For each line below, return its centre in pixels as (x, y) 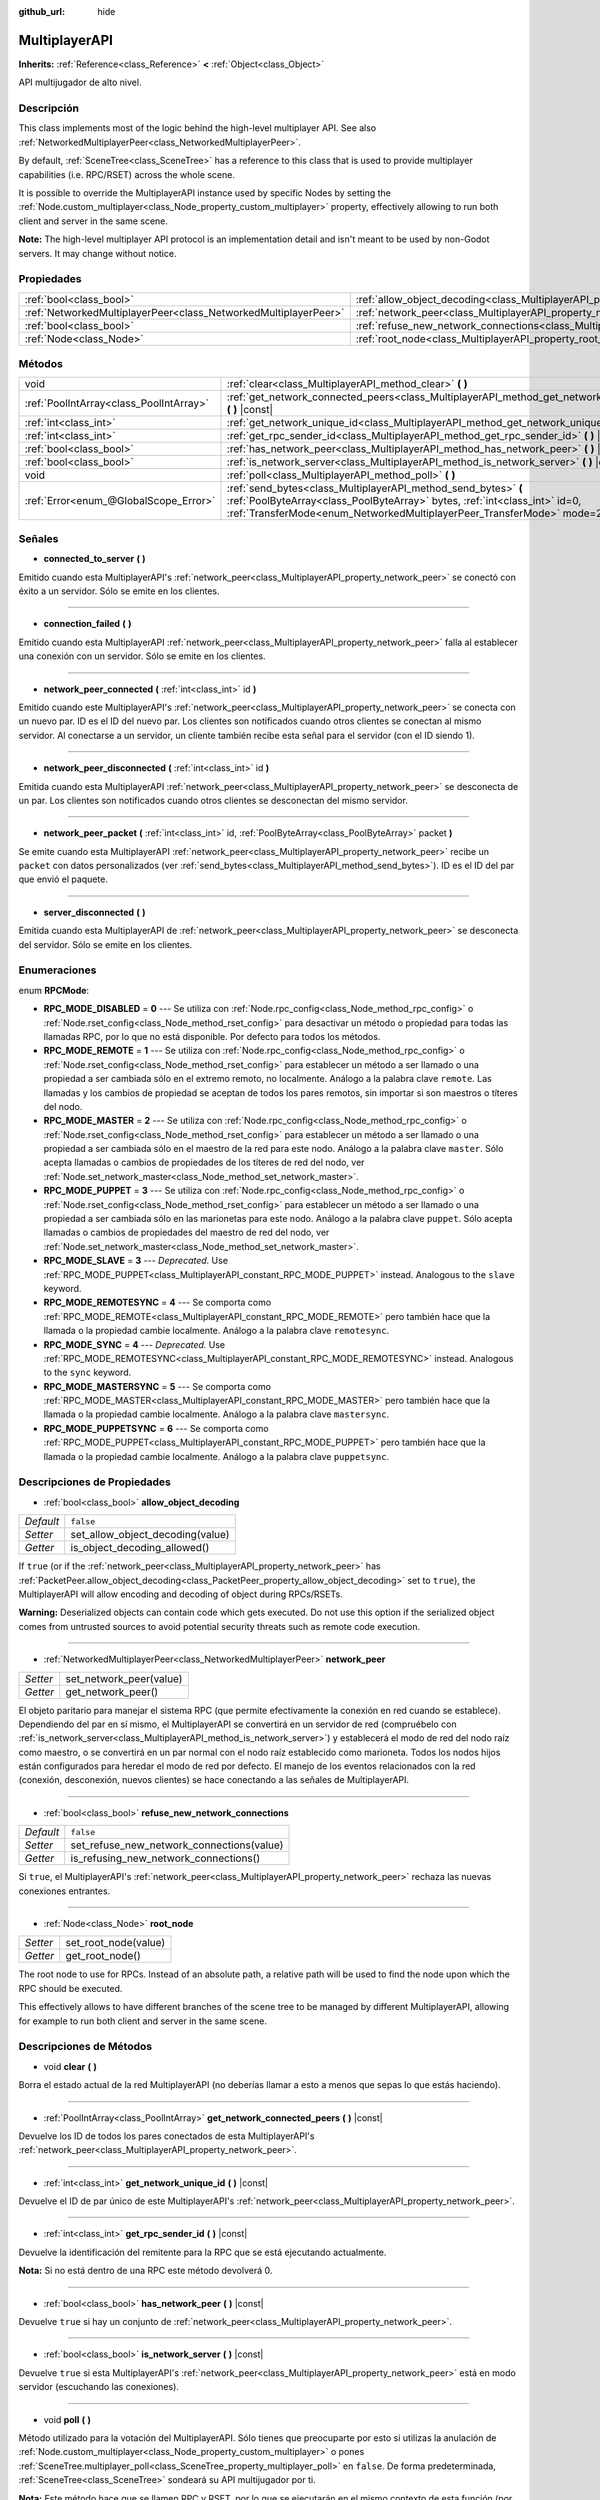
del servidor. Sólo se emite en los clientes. (105, 944)
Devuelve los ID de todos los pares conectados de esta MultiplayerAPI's (166, 2136)
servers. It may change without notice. (97, 253)
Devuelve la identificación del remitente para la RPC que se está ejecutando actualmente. (202, 2252)
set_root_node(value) (115, 1943)
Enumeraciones (57, 970)
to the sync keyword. (87, 1372)
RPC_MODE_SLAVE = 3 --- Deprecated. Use (136, 1261)
